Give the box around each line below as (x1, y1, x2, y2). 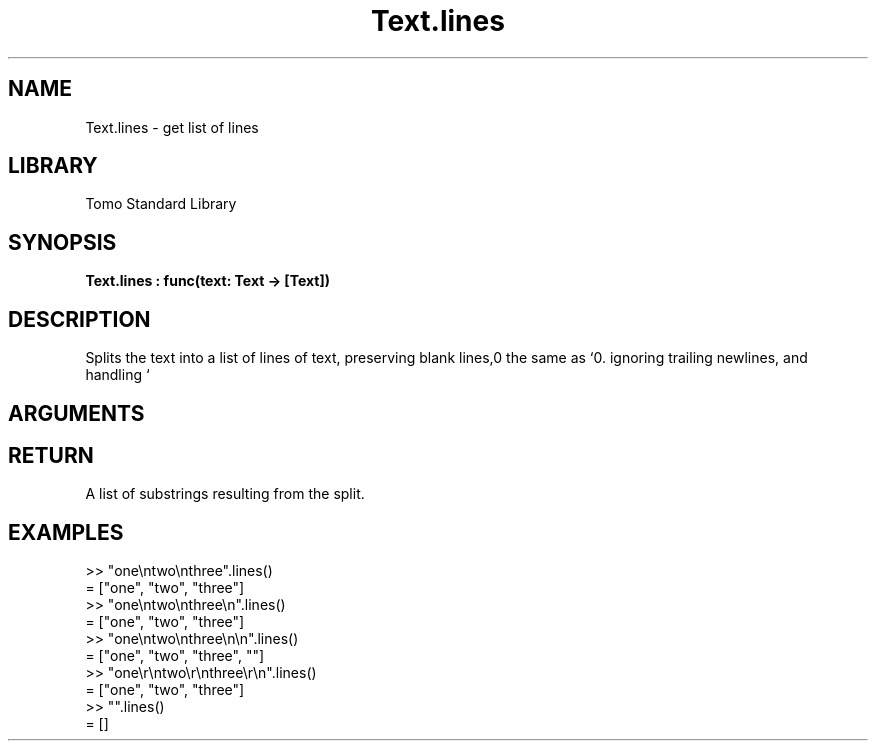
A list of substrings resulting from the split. (85, 485, 365, 503)
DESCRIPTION (8, 306, 151, 332)
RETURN (8, 442, 94, 468)
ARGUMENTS (8, 400, 145, 426)
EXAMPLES (8, 519, 124, 545)
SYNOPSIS (8, 229, 117, 255)
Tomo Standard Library (85, 195, 237, 213)
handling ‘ (85, 366, 150, 384)
